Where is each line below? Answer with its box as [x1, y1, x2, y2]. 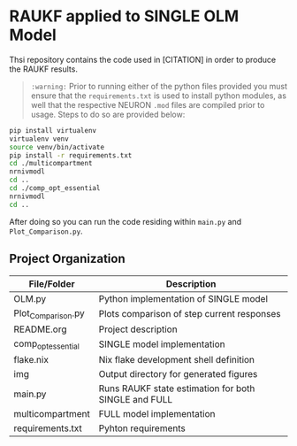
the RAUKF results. [9, 64, 78, 74]
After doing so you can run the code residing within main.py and [9, 216, 242, 227]
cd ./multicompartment [9, 159, 93, 168]
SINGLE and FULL [98, 393, 173, 405]
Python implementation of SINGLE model [98, 292, 268, 304]
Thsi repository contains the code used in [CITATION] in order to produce [9, 54, 277, 65]
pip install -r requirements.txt [9, 150, 133, 160]
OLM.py [13, 292, 47, 304]
